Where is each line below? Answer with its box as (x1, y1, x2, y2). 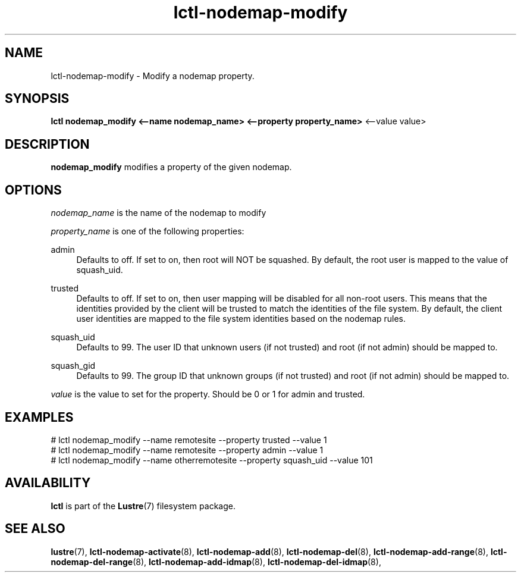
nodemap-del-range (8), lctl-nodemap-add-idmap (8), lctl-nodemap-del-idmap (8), (51, 556, 381, 567)
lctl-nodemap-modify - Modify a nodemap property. (51, 70, 255, 81)
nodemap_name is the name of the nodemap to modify (51, 208, 266, 218)
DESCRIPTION (5, 136, 90, 152)
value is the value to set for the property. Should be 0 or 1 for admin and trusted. (51, 389, 365, 400)
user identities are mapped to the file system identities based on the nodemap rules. (76, 313, 406, 324)
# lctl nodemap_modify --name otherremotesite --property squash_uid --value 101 (51, 454, 373, 465)
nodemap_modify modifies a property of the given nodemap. (51, 162, 292, 173)
